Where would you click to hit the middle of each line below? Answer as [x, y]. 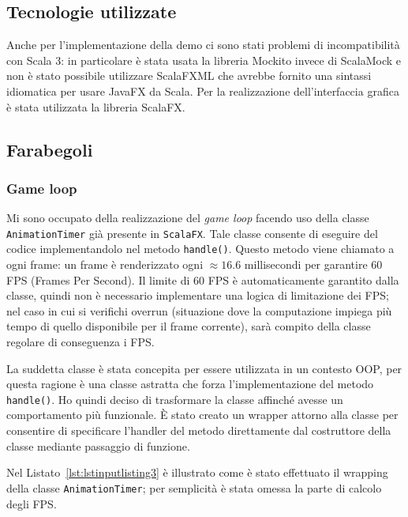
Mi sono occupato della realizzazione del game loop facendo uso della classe [188, 218]
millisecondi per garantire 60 [313, 264]
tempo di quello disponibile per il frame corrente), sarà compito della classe [189, 326]
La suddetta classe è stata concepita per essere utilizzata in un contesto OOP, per [204, 368]
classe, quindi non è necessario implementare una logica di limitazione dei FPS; [198, 295]
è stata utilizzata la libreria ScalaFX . [96, 106]
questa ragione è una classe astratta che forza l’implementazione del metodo [190, 384]
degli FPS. [32, 503]
